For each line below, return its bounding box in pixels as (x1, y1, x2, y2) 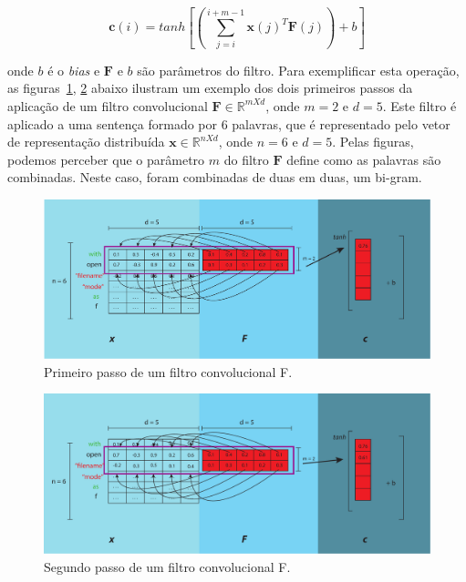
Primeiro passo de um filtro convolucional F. (44, 362, 293, 381)
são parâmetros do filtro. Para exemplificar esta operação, (137, 60, 460, 79)
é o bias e (47, 60, 100, 79)
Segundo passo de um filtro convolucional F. (44, 556, 291, 576)
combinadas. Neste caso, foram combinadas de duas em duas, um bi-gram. (7, 168, 422, 187)
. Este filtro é (382, 96, 457, 115)
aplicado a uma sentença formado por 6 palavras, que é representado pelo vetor (7, 114, 450, 133)
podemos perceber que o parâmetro (7, 149, 205, 168)
